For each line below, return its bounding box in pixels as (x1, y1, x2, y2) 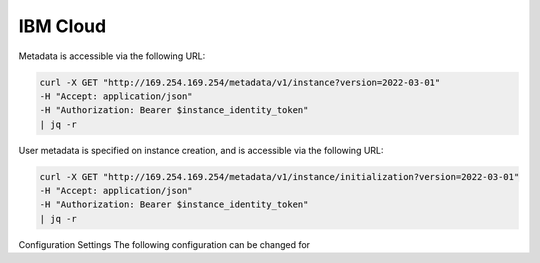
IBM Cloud (18, 15, 107, 37)
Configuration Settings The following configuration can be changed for (18, 238, 310, 250)
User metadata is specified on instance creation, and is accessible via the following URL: (18, 144, 384, 156)
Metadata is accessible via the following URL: (18, 50, 206, 62)
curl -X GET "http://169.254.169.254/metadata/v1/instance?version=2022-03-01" (39, 76, 441, 88)
